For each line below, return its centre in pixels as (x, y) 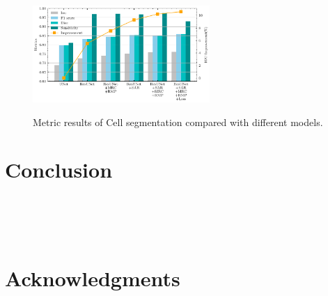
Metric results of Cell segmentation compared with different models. (178, 122)
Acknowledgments (93, 278)
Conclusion (59, 170)
